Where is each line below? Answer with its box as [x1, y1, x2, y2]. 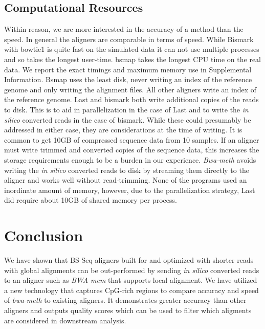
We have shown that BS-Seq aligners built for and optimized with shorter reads [4, 255, 254, 265]
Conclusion [4, 225, 83, 246]
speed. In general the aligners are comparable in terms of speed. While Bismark [4, 33, 254, 44]
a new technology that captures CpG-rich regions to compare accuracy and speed [4, 284, 259, 295]
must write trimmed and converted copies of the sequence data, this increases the [4, 144, 259, 155]
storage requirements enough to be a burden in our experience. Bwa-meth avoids [4, 154, 256, 165]
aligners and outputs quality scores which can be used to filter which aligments [4, 304, 252, 315]
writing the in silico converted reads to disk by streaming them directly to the [4, 164, 249, 175]
